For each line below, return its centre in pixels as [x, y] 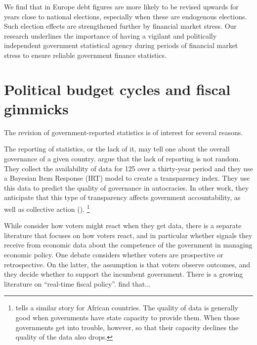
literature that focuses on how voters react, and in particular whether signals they [128, 235]
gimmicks [36, 108]
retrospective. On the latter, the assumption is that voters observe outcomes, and [127, 264]
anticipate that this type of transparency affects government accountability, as [122, 197]
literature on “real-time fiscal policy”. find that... [77, 283]
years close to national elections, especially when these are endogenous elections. [126, 16]
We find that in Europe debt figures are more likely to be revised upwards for [121, 6]
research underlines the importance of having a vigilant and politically [110, 35]
